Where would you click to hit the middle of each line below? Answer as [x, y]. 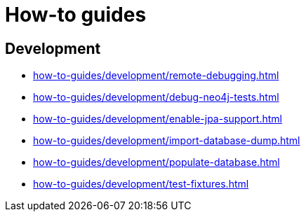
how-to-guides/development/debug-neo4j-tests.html [156, 97]
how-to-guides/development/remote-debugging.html [156, 76]
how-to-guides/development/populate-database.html [157, 162]
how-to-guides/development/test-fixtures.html [141, 184]
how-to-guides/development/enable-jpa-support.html [158, 119]
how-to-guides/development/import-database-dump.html [167, 141]
